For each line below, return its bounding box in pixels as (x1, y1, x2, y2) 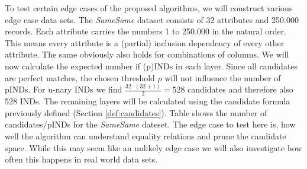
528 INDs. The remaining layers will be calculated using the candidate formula (5, 95, 290, 107)
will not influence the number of (164, 71, 281, 84)
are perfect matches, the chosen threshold (5, 71, 155, 84)
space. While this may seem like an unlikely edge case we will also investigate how (5, 141, 302, 154)
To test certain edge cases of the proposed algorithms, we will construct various (5, 2, 293, 14)
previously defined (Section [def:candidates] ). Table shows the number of (5, 106, 267, 119)
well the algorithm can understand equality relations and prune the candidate (5, 130, 286, 142)
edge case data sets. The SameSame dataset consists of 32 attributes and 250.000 (5, 13, 299, 25)
